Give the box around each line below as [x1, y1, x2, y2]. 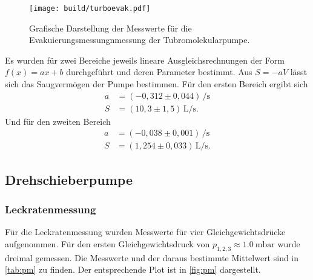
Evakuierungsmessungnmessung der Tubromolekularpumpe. [29, 33, 250, 46]
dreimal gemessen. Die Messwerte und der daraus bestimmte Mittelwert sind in [5, 251, 299, 264]
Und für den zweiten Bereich [5, 115, 111, 127]
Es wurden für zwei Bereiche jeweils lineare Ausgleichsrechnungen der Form [5, 53, 285, 66]
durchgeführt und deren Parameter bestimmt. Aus [66, 65, 252, 78]
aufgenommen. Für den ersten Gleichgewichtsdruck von [5, 237, 210, 250]
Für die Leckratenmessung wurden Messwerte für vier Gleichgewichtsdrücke [5, 225, 286, 238]
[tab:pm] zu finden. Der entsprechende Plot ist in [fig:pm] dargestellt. [5, 263, 261, 276]
